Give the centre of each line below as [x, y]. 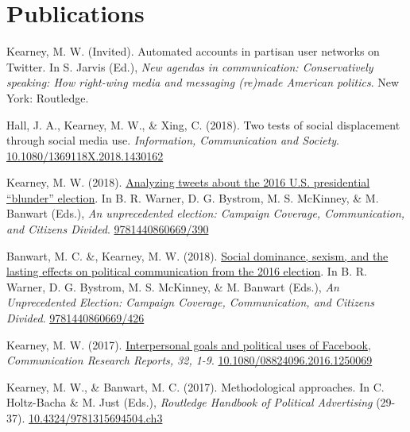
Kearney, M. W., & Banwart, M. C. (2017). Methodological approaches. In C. [195, 386]
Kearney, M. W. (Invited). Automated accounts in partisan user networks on [193, 51]
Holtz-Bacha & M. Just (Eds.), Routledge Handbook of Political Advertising [190, 402]
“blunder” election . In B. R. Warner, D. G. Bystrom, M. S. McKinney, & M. [193, 197]
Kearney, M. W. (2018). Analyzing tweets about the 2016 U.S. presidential [188, 182]
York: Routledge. [48, 97]
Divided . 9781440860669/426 [75, 318]
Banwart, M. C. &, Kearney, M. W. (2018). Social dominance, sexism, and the [197, 255]
